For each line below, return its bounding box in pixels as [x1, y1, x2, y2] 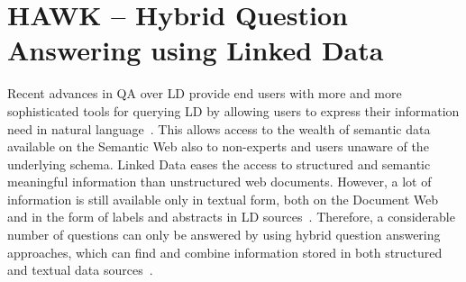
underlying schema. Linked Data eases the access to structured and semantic [7, 154, 431, 173]
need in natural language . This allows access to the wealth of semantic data [7, 119, 431, 138]
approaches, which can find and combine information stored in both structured [7, 242, 443, 261]
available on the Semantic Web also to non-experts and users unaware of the [7, 137, 429, 156]
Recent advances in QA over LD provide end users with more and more [7, 84, 402, 103]
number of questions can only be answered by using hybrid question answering [7, 225, 441, 244]
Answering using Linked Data [7, 32, 384, 68]
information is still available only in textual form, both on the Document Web [7, 189, 439, 208]
